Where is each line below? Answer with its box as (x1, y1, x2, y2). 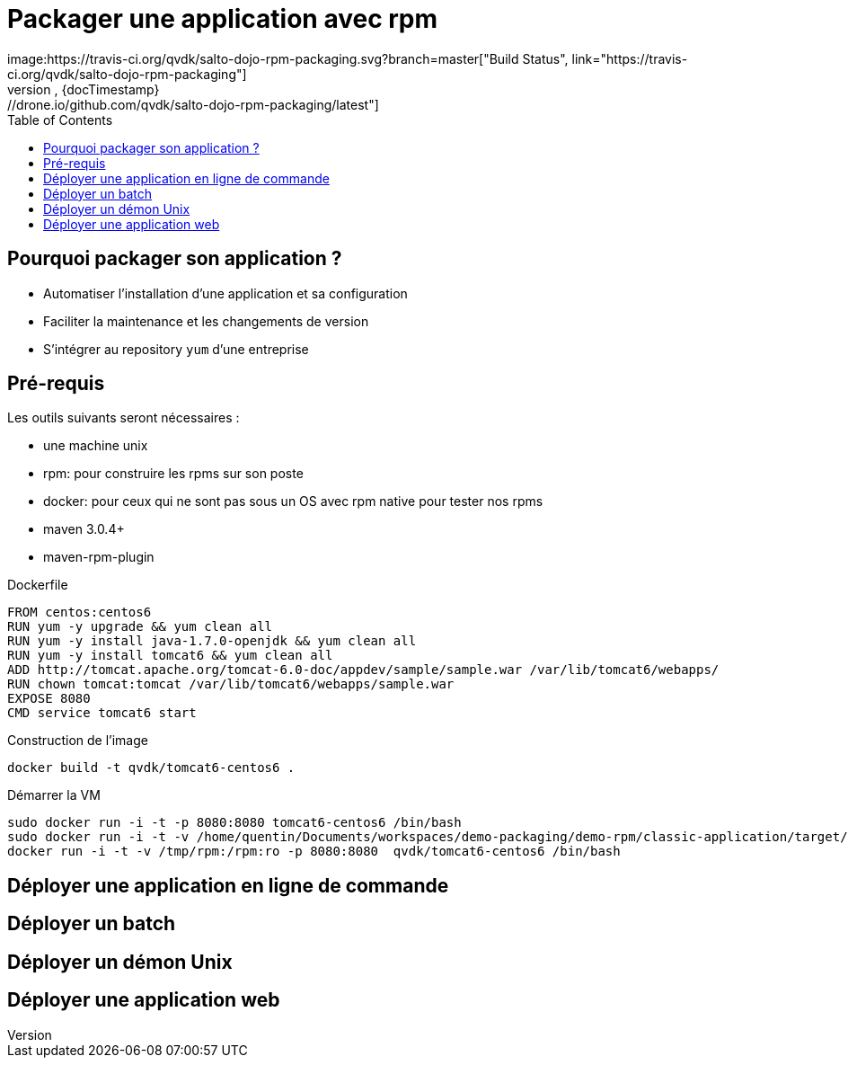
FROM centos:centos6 (7, 605, 152, 620)
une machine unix (43, 438, 148, 454)
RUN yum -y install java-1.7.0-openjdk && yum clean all (7, 634, 417, 649)
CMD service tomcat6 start (7, 706, 197, 721)
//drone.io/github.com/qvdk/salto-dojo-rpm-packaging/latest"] (7, 96, 379, 112)
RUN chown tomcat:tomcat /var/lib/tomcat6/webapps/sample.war (7, 677, 455, 692)
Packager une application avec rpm (7, 4, 438, 34)
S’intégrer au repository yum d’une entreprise (43, 341, 309, 357)
